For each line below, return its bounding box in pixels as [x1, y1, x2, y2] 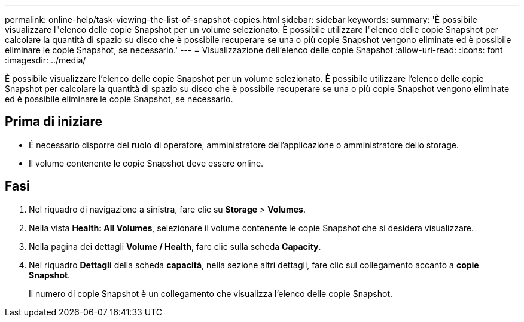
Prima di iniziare [5, 114, 103, 130]
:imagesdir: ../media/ [5, 55, 86, 65]
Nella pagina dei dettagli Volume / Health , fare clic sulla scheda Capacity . [29, 241, 321, 252]
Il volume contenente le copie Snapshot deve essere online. [29, 158, 264, 168]
